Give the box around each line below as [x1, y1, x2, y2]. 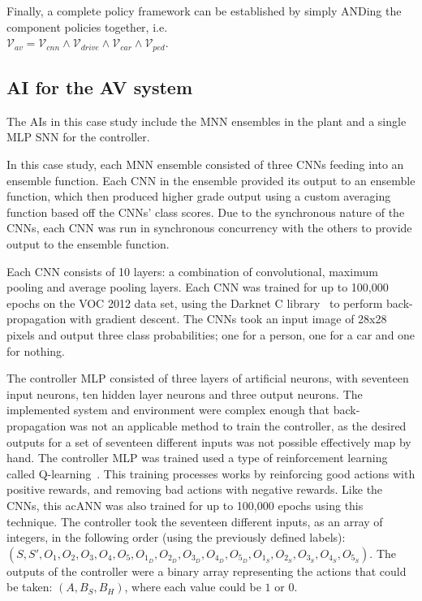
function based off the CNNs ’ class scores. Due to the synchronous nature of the [6, 203, 405, 220]
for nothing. [6, 342, 66, 359]
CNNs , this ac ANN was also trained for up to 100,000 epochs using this [6, 496, 364, 513]
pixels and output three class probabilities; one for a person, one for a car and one [6, 326, 416, 343]
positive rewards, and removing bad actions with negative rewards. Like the [6, 481, 383, 498]
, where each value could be [124, 578, 261, 595]
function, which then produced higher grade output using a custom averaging [6, 188, 391, 205]
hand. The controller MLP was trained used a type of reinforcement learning [6, 449, 388, 466]
